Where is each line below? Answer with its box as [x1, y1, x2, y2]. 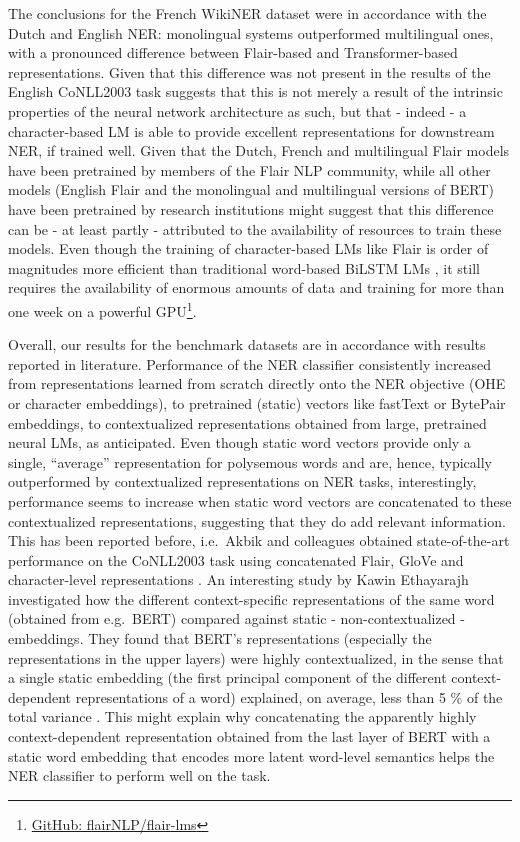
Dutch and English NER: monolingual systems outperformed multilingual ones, [8, 22, 494, 43]
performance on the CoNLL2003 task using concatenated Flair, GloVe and [8, 549, 464, 570]
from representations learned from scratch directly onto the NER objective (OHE [8, 373, 506, 394]
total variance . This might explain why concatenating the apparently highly [8, 706, 477, 727]
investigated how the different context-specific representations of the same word [8, 588, 495, 609]
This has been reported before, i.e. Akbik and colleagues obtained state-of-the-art [8, 530, 510, 551]
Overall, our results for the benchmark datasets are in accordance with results [8, 334, 486, 355]
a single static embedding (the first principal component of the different [8, 667, 447, 688]
